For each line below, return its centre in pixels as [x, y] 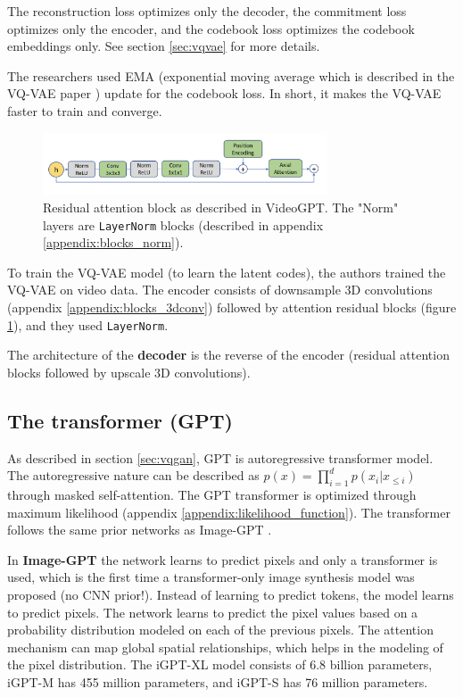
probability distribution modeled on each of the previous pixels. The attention [220, 630]
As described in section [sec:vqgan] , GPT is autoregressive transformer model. [220, 457]
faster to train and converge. [85, 110]
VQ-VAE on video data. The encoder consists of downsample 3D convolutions [220, 290]
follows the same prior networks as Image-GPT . [140, 530]
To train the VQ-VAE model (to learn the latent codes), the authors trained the [227, 272]
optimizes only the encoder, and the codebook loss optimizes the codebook [211, 28]
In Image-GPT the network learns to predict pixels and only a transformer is [223, 559]
